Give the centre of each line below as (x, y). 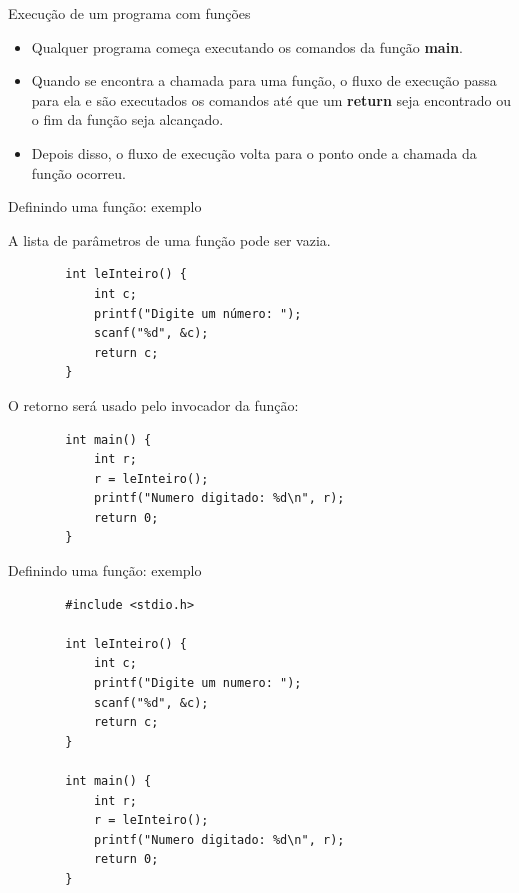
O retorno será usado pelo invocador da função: (153, 404)
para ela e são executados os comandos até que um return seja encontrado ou (271, 99)
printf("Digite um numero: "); (197, 683)
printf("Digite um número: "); (197, 313)
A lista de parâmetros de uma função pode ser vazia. (169, 239)
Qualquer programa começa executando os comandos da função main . (247, 46)
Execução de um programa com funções (129, 13)
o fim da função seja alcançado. (127, 119)
